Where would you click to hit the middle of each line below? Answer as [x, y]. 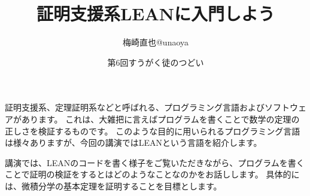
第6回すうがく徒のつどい [156, 62]
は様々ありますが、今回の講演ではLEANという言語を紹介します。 [133, 143]
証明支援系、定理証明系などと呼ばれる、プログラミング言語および [135, 107]
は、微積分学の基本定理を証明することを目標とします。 [113, 186]
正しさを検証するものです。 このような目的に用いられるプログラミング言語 [153, 131]
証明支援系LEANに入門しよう [156, 13]
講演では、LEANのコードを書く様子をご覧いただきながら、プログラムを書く [155, 162]
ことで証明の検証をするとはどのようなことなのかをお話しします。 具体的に [152, 174]
